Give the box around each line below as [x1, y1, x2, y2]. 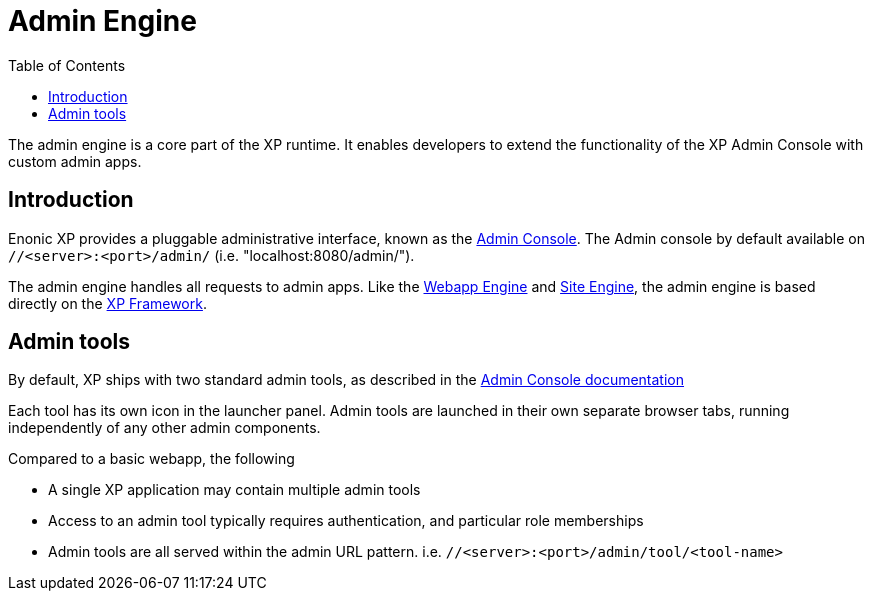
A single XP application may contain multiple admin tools [48, 481, 421, 499]
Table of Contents [8, 56, 126, 74]
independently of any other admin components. [8, 419, 321, 437]
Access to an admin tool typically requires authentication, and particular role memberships [48, 512, 644, 530]
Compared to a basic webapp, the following [8, 450, 295, 468]
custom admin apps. [8, 152, 142, 170]
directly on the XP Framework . [8, 294, 207, 312]
